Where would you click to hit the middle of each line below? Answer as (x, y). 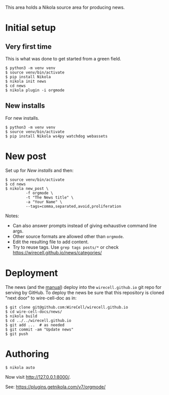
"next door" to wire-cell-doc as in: (41, 298)
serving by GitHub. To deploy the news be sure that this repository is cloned (85, 292)
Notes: (12, 216)
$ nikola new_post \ (27, 188)
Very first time (28, 46)
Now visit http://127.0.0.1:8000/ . (38, 377)
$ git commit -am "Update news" (39, 330)
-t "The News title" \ (49, 197)
